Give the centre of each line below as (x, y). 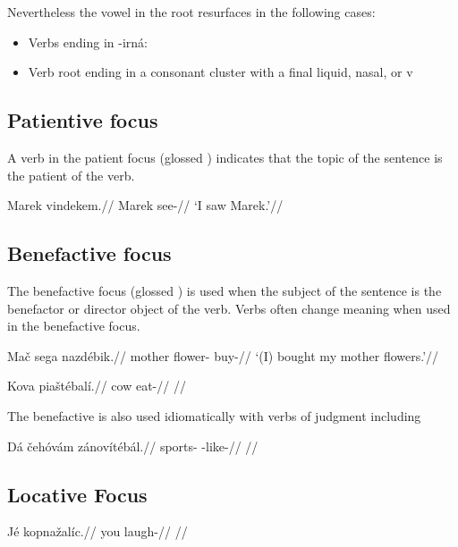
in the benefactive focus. (74, 326)
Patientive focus (83, 120)
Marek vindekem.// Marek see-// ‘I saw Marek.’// (145, 205)
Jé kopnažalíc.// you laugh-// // (98, 531)
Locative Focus (77, 494)
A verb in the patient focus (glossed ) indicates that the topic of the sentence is (225, 157)
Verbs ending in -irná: (88, 42)
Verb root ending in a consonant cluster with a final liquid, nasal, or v (221, 72)
